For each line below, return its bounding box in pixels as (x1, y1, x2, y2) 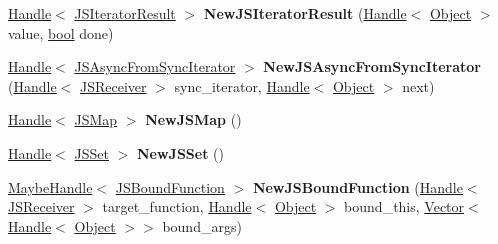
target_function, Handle (102, 196, 252, 217)
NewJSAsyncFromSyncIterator (263, 56, 481, 77)
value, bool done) (8, 22, 114, 43)
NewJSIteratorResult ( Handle (203, 3, 407, 23)
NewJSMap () (145, 109, 242, 130)
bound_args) (162, 215, 242, 236)
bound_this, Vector (344, 196, 465, 217)
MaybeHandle (8, 176, 93, 197)
